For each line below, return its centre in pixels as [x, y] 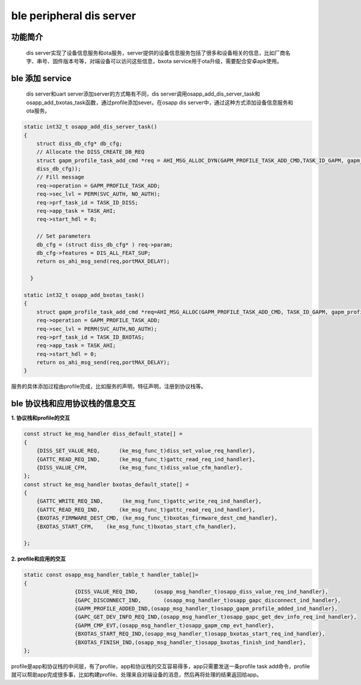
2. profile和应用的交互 [39, 559]
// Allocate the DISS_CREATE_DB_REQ [90, 152]
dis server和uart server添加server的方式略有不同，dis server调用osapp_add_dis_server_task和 [143, 94]
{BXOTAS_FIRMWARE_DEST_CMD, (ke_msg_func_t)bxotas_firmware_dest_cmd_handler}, [157, 518]
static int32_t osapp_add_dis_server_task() [91, 127]
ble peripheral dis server [74, 16]
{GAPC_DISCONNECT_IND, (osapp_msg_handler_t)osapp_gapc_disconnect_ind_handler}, [208, 600]
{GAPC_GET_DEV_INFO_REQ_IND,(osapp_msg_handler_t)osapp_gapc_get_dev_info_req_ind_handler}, [216, 617]
